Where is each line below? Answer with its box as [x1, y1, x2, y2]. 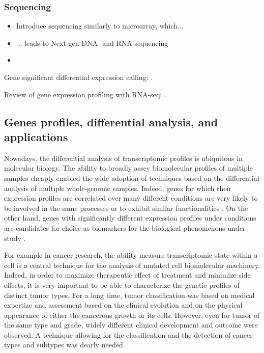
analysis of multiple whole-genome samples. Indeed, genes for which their [4, 182, 231, 193]
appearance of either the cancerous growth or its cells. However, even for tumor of [4, 309, 260, 320]
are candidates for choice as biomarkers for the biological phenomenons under [4, 222, 246, 233]
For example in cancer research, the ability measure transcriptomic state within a [4, 250, 258, 260]
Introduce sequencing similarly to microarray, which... [16, 20, 184, 31]
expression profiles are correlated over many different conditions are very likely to [4, 193, 258, 203]
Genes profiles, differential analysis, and [4, 114, 218, 129]
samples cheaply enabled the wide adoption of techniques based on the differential [4, 172, 259, 183]
